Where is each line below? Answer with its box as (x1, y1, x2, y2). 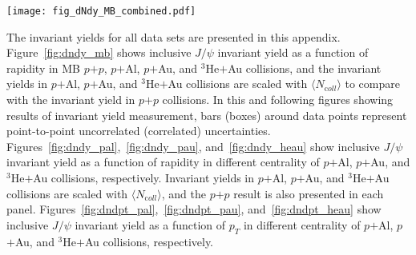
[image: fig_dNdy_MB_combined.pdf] (6, 6, 196, 17)
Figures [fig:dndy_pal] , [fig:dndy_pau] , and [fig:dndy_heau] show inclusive (6, 137, 380, 154)
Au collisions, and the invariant (228, 59, 382, 76)
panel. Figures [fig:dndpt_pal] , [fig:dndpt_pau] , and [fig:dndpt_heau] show (6, 201, 382, 217)
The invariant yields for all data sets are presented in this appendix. (6, 28, 341, 45)
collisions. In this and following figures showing (162, 91, 394, 108)
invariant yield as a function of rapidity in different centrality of (6, 153, 320, 170)
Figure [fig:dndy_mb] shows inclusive (6, 44, 192, 61)
